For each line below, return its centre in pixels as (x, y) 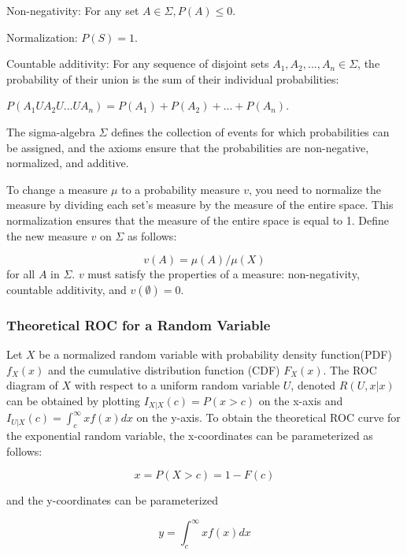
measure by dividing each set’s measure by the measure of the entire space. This (200, 205)
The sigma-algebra (51, 131)
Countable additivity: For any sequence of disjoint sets (138, 63)
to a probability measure (181, 189)
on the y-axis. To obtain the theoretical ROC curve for (268, 417)
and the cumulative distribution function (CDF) (164, 369)
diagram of (32, 385)
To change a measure (57, 189)
